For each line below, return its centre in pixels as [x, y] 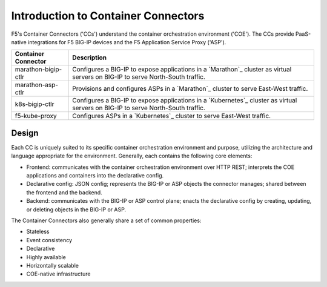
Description [90, 58]
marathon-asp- [37, 85]
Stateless [38, 232]
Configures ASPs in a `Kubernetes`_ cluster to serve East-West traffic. [172, 116]
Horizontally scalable [52, 265]
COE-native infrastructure [58, 274]
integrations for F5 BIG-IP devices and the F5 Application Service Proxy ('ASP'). [127, 42]
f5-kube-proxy [36, 116]
